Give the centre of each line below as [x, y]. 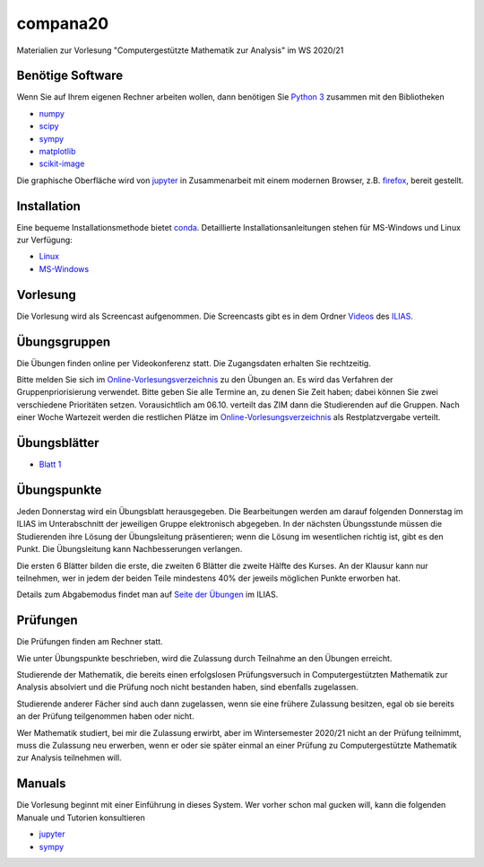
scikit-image [62, 164]
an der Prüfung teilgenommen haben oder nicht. [105, 716]
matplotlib [57, 152]
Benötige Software [70, 76]
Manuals [41, 784]
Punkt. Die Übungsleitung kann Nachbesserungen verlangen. [130, 549]
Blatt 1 [50, 464]
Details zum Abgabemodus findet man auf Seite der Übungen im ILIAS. [147, 595]
